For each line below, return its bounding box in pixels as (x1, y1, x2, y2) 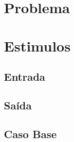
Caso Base (4, 126, 57, 141)
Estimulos (4, 35, 71, 55)
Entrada (4, 69, 45, 84)
